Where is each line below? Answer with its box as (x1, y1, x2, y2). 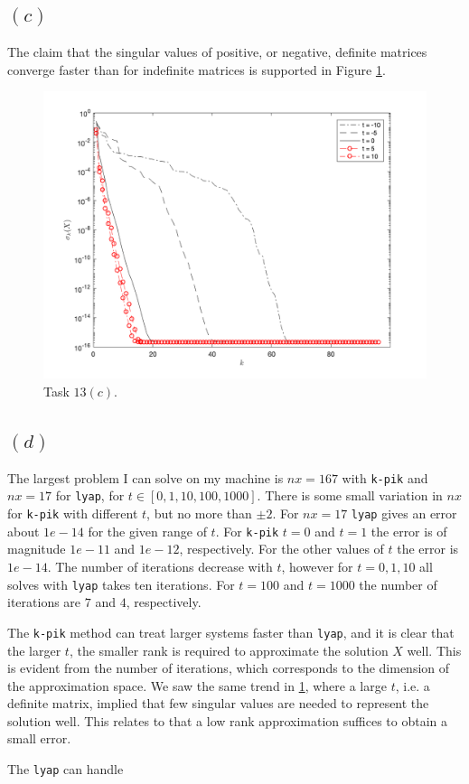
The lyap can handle (7, 760, 124, 779)
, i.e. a (395, 676, 430, 695)
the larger (7, 640, 61, 659)
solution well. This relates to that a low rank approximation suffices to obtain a (7, 711, 447, 730)
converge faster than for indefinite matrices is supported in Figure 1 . (7, 60, 386, 79)
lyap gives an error (351, 504, 457, 523)
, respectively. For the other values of (179, 539, 384, 558)
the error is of (371, 521, 447, 540)
